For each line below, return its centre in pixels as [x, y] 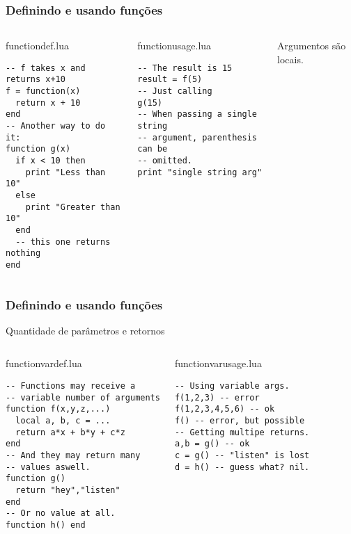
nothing [23, 253]
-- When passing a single [197, 114]
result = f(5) [170, 80]
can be [153, 149]
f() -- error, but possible [240, 421]
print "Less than [65, 172]
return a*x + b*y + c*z [70, 432]
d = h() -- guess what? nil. [242, 467]
